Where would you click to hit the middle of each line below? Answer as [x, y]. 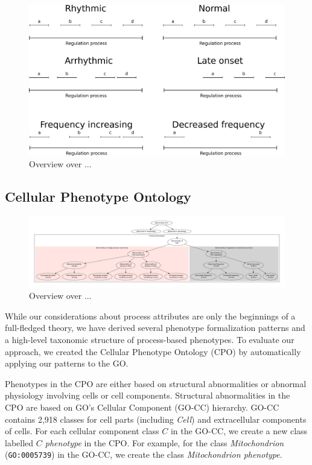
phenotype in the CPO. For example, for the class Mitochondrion [164, 442]
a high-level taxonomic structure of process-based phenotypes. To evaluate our [150, 340]
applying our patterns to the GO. [67, 363]
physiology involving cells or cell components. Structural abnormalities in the [148, 395]
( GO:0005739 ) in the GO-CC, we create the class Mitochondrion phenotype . [144, 454]
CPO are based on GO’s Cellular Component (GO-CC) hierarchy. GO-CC [142, 407]
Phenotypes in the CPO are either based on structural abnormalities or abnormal [156, 383]
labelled [19, 442]
